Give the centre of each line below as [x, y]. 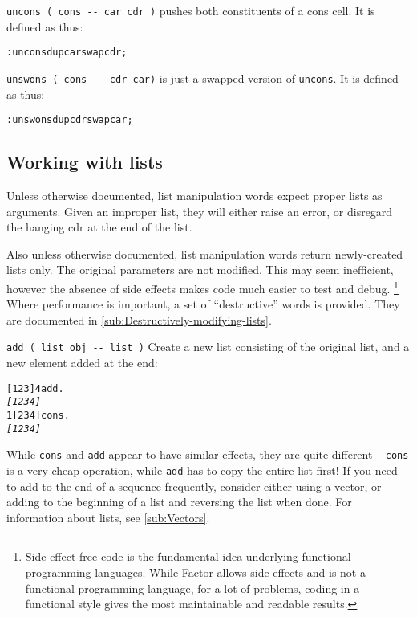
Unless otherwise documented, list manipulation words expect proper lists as [194, 196]
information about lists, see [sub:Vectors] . [108, 517]
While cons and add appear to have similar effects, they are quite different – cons [208, 454]
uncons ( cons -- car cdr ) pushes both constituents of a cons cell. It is [191, 10]
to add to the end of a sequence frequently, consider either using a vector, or [194, 486]
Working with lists [85, 162]
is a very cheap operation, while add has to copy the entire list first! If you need [202, 470]
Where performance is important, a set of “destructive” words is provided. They [203, 304]
